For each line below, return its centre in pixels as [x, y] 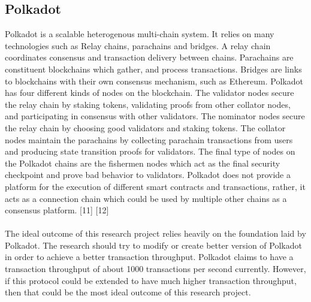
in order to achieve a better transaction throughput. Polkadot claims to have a [149, 257]
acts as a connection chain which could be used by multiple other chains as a [146, 198]
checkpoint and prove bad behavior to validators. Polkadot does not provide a [148, 175]
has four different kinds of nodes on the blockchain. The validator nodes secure [150, 93]
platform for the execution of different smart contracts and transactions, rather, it [155, 186]
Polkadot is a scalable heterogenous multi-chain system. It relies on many [140, 34]
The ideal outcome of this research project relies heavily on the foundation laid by [155, 233]
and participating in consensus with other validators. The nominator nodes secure [155, 116]
